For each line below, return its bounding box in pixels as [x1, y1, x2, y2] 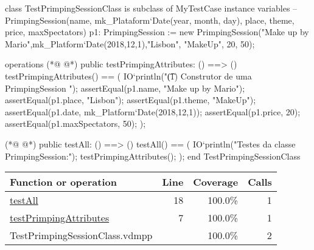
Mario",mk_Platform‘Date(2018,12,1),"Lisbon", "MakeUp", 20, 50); [5, 37, 255, 50]
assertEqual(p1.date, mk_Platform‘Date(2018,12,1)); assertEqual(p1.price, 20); [5, 105, 301, 118]
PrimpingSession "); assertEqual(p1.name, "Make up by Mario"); [5, 81, 245, 94]
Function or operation [10, 175, 117, 189]
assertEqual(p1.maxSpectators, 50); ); [5, 117, 146, 130]
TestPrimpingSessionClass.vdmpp [10, 228, 153, 243]
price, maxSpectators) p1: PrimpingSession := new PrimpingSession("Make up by [5, 25, 309, 38]
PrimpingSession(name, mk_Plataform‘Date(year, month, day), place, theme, [5, 13, 295, 26]
